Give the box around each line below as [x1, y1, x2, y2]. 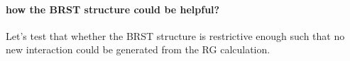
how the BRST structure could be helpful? [6, 1, 220, 16]
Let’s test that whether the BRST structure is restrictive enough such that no [6, 28, 345, 43]
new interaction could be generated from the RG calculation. [6, 42, 270, 57]
